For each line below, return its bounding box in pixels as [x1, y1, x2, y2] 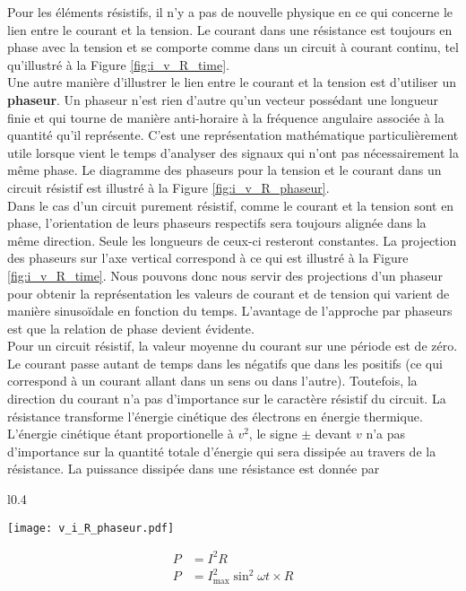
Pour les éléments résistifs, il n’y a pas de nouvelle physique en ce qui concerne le [7, 3, 453, 21]
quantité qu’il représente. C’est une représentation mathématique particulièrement [7, 126, 459, 144]
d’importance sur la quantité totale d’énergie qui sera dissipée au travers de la [7, 441, 436, 460]
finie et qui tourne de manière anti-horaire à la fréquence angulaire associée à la [7, 108, 444, 126]
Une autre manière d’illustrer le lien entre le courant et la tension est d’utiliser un [7, 73, 457, 91]
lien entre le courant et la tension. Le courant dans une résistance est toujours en [7, 20, 453, 39]
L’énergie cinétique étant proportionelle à [7, 424, 234, 443]
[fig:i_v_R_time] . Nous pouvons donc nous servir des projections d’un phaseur [7, 265, 443, 284]
